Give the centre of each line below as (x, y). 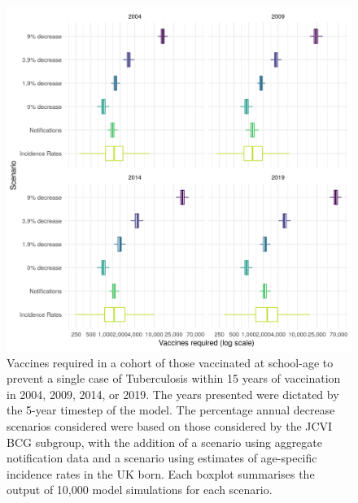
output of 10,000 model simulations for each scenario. (140, 490)
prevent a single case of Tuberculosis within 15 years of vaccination (174, 378)
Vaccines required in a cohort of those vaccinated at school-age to (170, 362)
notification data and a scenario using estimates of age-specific (162, 458)
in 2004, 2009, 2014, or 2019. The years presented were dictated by (173, 394)
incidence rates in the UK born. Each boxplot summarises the (161, 473)
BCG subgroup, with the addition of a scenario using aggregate (164, 442)
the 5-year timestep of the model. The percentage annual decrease (171, 410)
